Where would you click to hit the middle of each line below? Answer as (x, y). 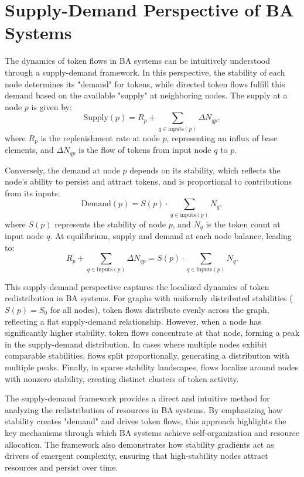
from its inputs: (33, 192)
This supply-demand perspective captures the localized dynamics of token (137, 286)
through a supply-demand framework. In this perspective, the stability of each (145, 72)
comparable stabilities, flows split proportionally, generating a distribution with (147, 355)
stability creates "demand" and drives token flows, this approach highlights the (146, 421)
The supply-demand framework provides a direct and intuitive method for (137, 398)
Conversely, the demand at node (62, 170)
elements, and (29, 150)
